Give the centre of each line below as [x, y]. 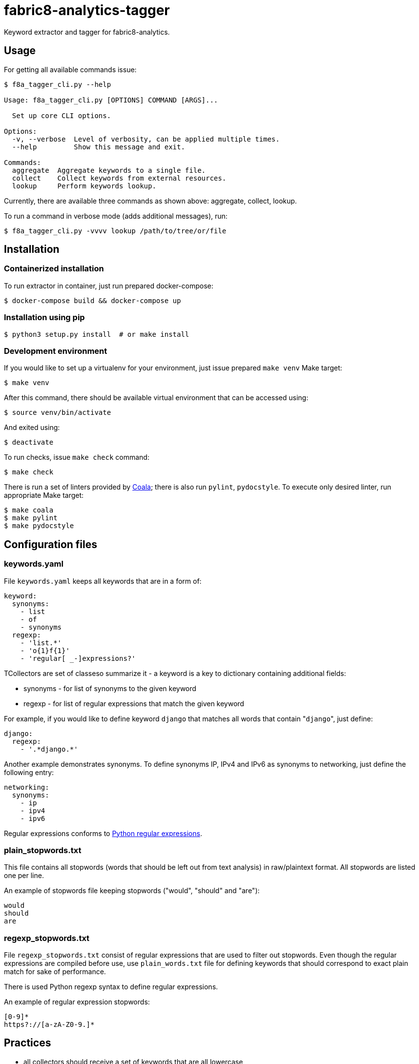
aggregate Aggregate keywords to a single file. [109, 170]
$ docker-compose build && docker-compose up [93, 300]
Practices [28, 1043]
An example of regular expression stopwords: [77, 1002]
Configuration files [51, 544]
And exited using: [32, 428]
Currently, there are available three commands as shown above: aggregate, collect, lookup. [150, 201]
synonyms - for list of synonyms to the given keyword [110, 688]
